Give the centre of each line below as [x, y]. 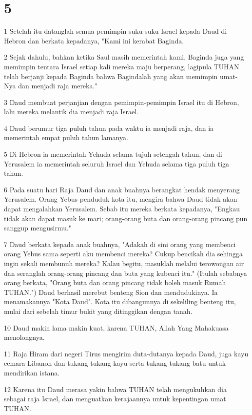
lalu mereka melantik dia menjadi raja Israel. [71, 112]
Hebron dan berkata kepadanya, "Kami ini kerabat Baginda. [94, 40]
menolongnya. [24, 337]
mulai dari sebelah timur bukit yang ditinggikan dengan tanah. [98, 311]
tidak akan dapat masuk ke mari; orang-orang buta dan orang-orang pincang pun [126, 218]
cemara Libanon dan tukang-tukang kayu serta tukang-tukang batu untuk [115, 363]
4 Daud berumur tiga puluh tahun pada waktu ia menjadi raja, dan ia [109, 128]
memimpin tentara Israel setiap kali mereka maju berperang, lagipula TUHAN [122, 66]
